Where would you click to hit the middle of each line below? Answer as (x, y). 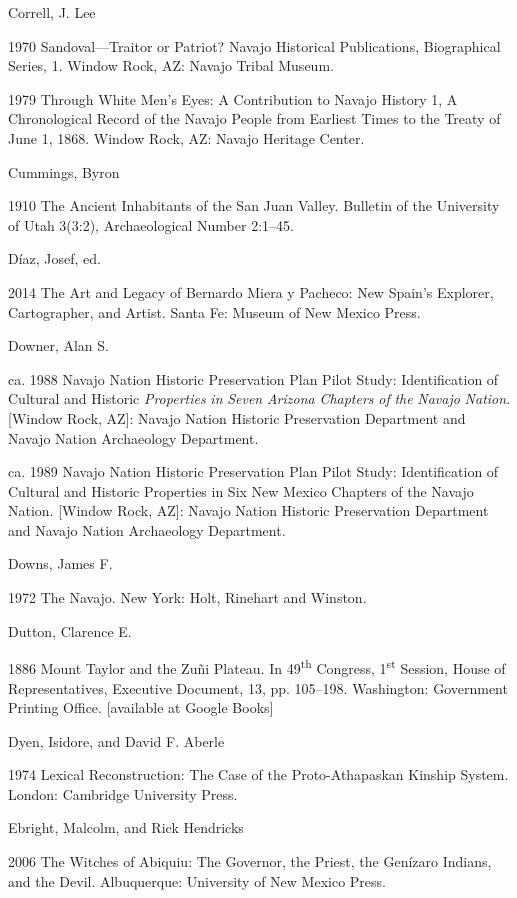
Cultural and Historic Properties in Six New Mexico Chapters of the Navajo (241, 490)
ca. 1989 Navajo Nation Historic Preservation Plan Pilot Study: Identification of (253, 471)
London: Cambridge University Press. (123, 793)
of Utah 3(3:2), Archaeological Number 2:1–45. (151, 224)
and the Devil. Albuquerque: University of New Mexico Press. (197, 880)
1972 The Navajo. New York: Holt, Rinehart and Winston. (187, 597)
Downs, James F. (60, 563)
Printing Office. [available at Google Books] (141, 707)
